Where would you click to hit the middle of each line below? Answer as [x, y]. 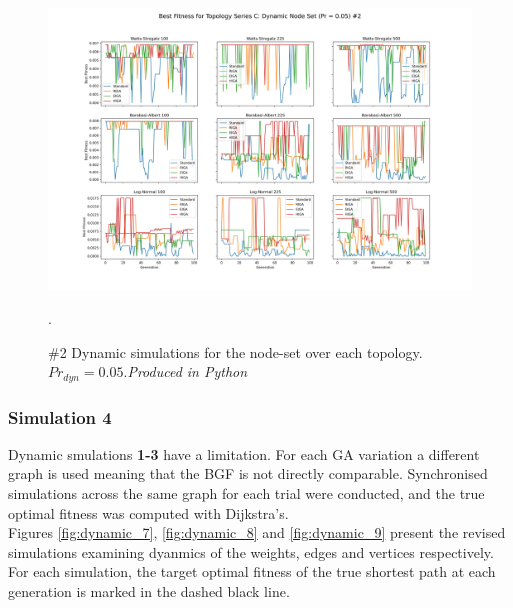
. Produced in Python [185, 371]
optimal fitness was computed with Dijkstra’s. [148, 512]
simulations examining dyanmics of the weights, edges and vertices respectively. [251, 551]
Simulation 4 [60, 416]
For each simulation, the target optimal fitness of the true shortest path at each [252, 571]
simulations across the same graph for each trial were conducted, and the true [246, 493]
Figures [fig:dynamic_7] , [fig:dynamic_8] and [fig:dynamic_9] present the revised [257, 532]
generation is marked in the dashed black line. [149, 591]
